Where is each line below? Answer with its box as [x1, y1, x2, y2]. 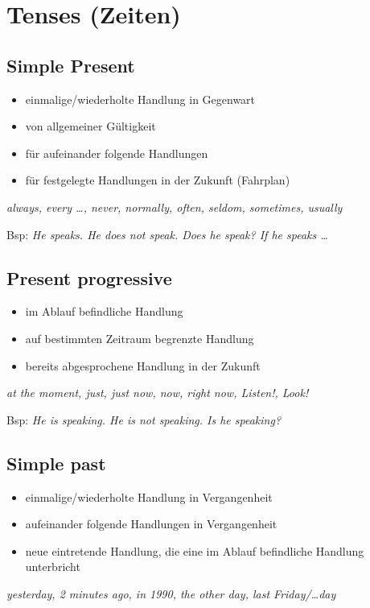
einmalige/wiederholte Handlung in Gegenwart [25, 90, 256, 107]
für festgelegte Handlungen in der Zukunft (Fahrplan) [25, 172, 290, 188]
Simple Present [6, 52, 135, 77]
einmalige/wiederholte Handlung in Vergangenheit [25, 488, 273, 505]
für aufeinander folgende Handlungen [25, 144, 208, 161]
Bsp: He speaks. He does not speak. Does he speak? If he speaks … [6, 225, 328, 242]
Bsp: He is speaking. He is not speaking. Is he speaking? [6, 411, 282, 428]
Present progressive [6, 265, 172, 290]
